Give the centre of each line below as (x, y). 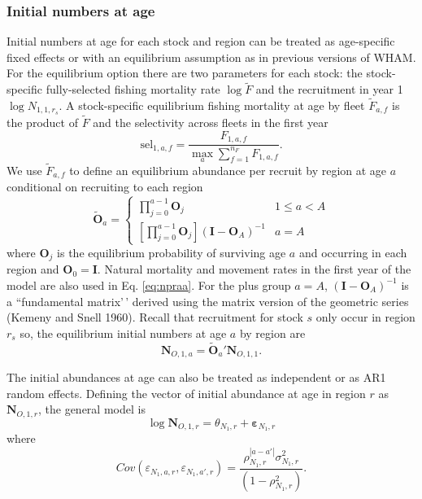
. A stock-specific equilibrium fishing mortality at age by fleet (212, 105)
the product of (42, 123)
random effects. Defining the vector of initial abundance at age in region (186, 393)
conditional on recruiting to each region (105, 187)
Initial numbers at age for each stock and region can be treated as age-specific (201, 41)
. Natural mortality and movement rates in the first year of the (254, 269)
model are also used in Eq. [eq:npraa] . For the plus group (149, 285)
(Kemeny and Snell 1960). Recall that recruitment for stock (155, 317)
